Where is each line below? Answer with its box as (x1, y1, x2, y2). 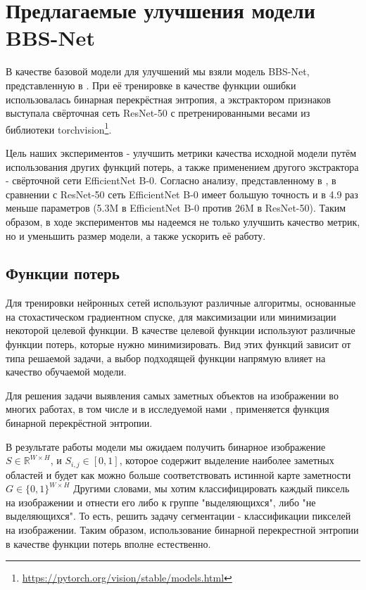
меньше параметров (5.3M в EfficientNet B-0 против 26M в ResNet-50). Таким (6, 200, 346, 215)
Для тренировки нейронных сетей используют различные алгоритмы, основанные (6, 295, 356, 310)
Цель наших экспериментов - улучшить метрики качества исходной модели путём (6, 145, 357, 160)
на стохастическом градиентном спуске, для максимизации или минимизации (6, 309, 336, 323)
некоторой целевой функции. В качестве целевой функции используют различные (6, 323, 355, 338)
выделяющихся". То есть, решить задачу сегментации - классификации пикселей (6, 508, 351, 523)
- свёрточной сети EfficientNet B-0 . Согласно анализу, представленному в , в (6, 173, 336, 188)
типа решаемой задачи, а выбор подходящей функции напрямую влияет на (6, 350, 326, 365)
